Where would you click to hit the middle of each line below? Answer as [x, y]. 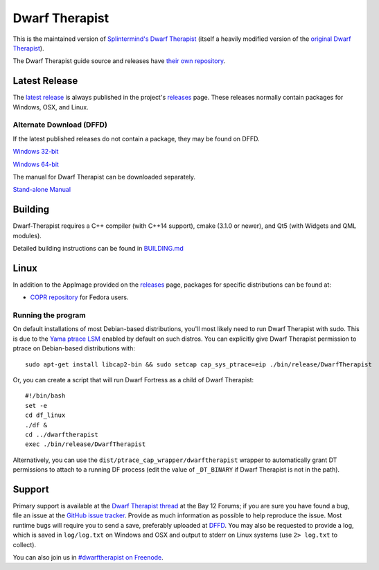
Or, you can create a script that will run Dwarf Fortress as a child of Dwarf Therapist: [133, 380]
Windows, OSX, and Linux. [51, 107]
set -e [36, 406]
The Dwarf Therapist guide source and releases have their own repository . [119, 61]
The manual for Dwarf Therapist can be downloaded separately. [104, 177]
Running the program [49, 315]
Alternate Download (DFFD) [60, 125]
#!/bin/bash [45, 396]
